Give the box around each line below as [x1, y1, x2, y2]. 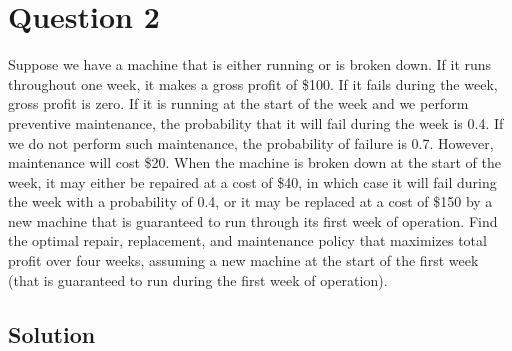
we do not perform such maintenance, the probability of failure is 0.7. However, [8, 132, 494, 153]
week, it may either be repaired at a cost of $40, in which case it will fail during [8, 171, 497, 192]
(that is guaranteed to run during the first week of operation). [8, 269, 388, 290]
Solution [8, 318, 96, 349]
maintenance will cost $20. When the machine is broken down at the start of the [8, 152, 501, 173]
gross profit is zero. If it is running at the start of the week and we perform [8, 93, 469, 114]
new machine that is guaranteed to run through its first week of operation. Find [8, 210, 498, 231]
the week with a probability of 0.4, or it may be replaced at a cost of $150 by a [8, 191, 493, 212]
